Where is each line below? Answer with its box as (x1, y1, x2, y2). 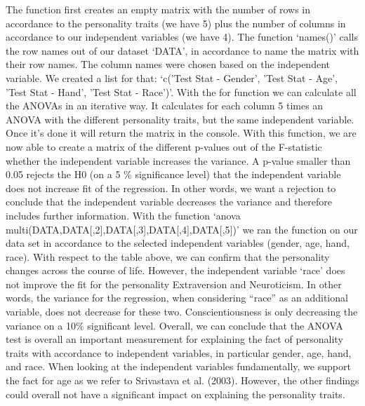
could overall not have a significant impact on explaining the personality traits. (6, 386, 345, 401)
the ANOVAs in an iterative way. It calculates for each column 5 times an (6, 98, 324, 113)
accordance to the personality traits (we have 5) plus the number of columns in (6, 15, 346, 30)
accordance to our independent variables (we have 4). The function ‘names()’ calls (6, 29, 358, 44)
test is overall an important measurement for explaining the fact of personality (6, 332, 343, 346)
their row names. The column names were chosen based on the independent (6, 57, 330, 72)
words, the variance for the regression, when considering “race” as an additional (6, 290, 348, 305)
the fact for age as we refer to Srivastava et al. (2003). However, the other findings (6, 373, 359, 388)
